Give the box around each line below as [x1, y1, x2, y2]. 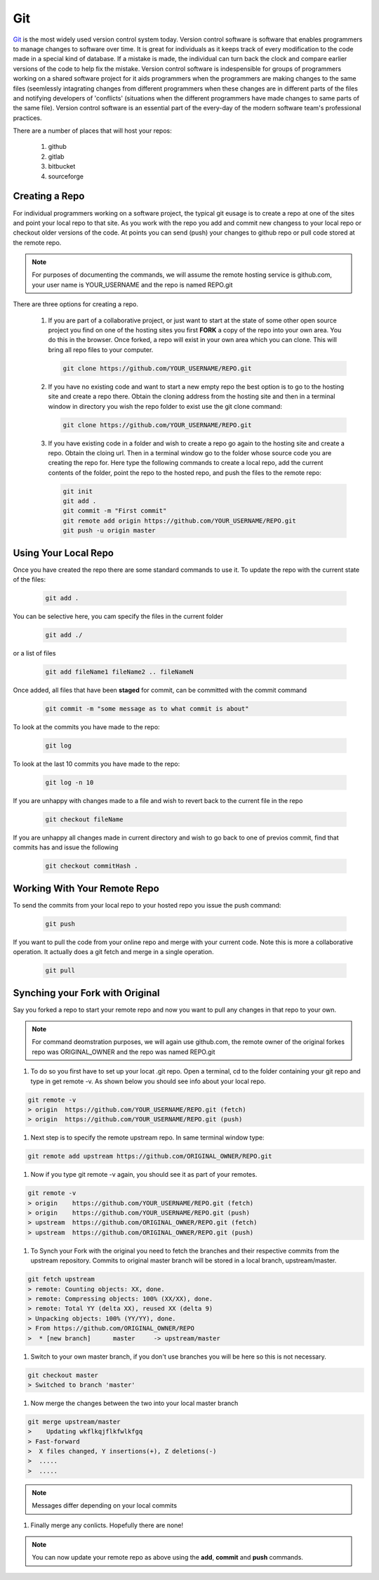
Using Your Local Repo [13, 547, 114, 559]
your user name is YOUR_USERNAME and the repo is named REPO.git [32, 280, 233, 289]
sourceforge [48, 172, 84, 181]
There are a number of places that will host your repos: [13, 126, 172, 135]
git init [62, 487, 93, 495]
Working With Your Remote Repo [13, 882, 159, 894]
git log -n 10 [45, 778, 94, 786]
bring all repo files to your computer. [48, 345, 154, 354]
